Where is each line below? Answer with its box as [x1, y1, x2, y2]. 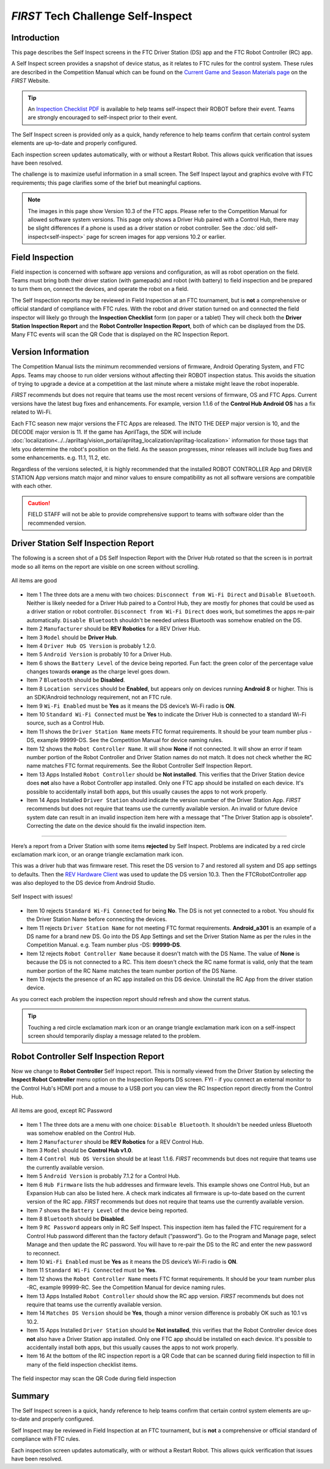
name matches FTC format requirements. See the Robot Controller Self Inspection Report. [26, 762, 253, 770]
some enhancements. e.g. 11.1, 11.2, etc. [11, 454, 111, 462]
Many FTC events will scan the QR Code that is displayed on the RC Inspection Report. [11, 331, 229, 338]
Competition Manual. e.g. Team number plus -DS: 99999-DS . [26, 941, 182, 949]
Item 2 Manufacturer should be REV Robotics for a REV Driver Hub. [26, 625, 201, 633]
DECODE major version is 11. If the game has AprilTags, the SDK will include [11, 428, 202, 435]
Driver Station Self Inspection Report [11, 538, 155, 549]
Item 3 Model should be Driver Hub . [26, 634, 118, 641]
